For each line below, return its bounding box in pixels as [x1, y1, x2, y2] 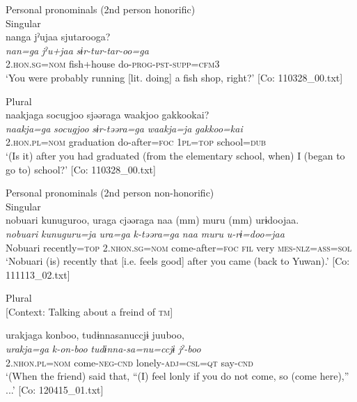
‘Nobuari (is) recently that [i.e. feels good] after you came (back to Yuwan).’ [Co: [6, 254, 350, 268]
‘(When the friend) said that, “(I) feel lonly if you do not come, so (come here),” [6, 369, 349, 383]
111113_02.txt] [6, 267, 70, 281]
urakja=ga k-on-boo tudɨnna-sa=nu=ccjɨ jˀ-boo [6, 341, 201, 356]
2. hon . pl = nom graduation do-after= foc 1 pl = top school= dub [6, 134, 267, 149]
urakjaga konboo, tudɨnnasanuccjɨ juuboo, [6, 327, 184, 342]
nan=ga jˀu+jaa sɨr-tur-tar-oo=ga [6, 42, 149, 57]
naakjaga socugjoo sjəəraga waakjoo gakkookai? [6, 107, 209, 122]
